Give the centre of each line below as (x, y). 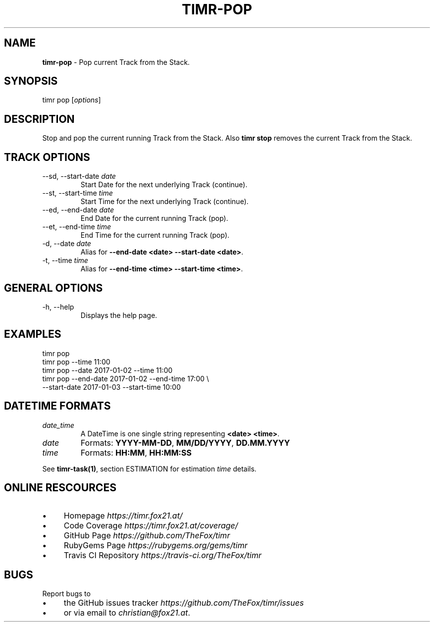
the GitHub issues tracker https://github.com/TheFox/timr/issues (184, 603)
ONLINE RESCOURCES (60, 488)
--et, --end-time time (77, 227)
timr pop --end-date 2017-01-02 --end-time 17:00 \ (126, 378)
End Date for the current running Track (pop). (154, 218)
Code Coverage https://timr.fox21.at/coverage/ (151, 525)
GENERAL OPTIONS (54, 288)
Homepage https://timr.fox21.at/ (123, 515)
